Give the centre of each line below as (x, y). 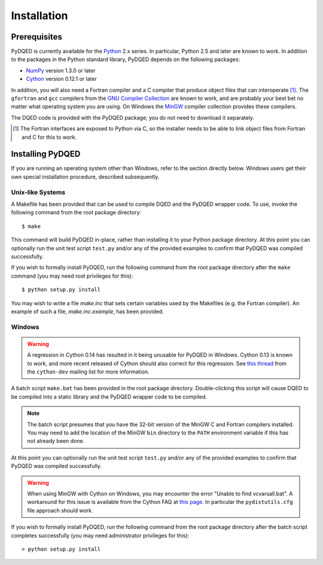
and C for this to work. (49, 137)
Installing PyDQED (46, 154)
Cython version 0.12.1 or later (61, 79)
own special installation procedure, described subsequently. (85, 177)
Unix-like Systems (38, 192)
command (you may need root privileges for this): (72, 276)
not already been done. (56, 441)
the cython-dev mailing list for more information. (88, 372)
